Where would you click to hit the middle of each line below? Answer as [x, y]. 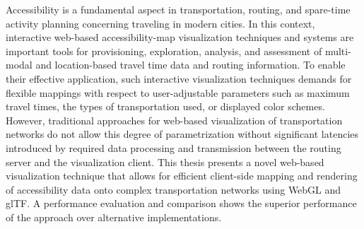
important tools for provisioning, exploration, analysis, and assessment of [164, 51]
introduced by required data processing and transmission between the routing [174, 147]
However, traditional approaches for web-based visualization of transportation [174, 120]
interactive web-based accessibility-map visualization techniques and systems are [180, 37]
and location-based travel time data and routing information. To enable [190, 65]
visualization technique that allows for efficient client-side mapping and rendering [182, 176]
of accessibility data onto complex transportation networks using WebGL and [174, 189]
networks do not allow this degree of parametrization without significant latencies [182, 134]
